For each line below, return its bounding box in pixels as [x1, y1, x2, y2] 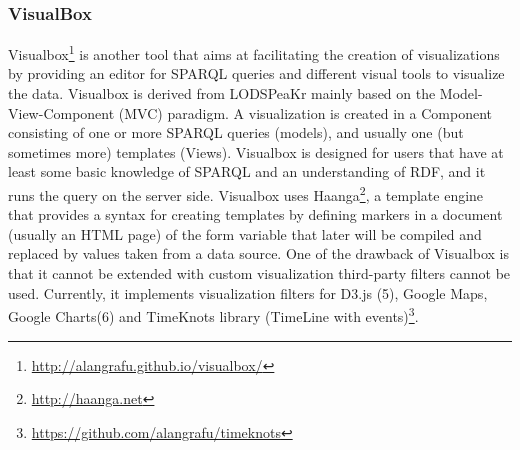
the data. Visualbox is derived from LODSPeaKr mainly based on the [8, 83, 436, 104]
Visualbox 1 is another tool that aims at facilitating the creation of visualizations [8, 41, 500, 64]
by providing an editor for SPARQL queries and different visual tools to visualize [8, 63, 505, 84]
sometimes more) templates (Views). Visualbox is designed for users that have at [8, 141, 504, 162]
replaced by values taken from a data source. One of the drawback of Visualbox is [8, 243, 509, 264]
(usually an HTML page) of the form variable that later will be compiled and [8, 223, 482, 244]
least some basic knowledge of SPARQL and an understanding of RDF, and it [8, 161, 486, 182]
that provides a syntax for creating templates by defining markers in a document [8, 204, 503, 225]
